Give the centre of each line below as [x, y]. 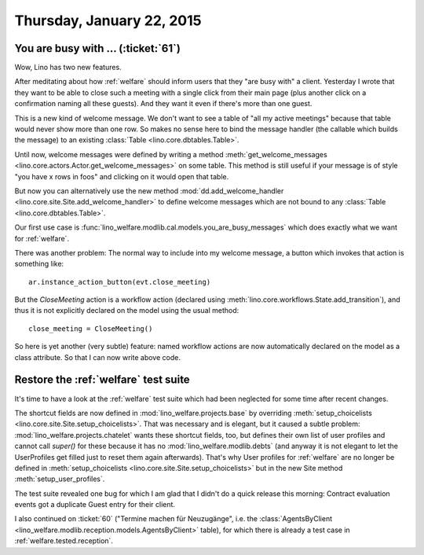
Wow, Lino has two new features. [68, 68]
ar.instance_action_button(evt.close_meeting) [120, 282]
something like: [39, 264]
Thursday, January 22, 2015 [108, 20]
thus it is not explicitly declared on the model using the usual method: [127, 311]
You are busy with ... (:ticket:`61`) [97, 48]
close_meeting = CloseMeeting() [91, 329]
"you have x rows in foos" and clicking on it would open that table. [122, 176]
